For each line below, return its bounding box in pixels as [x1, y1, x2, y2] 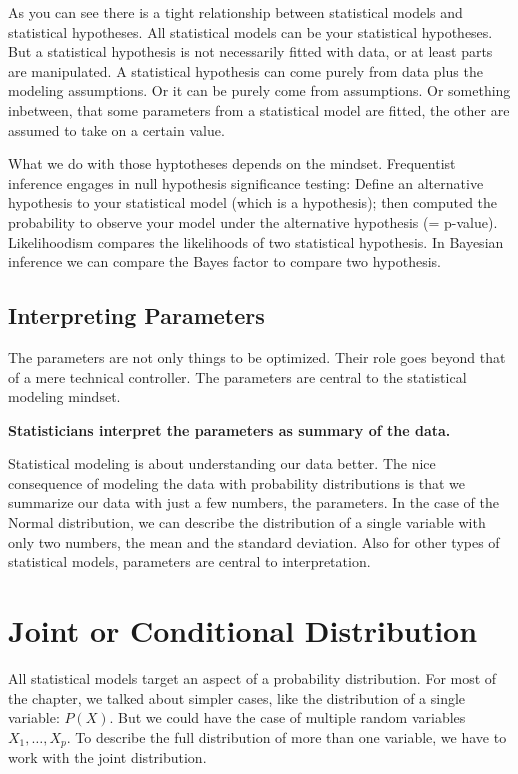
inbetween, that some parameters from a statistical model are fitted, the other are [8, 99, 510, 120]
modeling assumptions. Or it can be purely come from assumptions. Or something [8, 80, 511, 101]
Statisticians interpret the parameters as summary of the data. [8, 419, 451, 440]
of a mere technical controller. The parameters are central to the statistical [8, 366, 467, 387]
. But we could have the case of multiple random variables [109, 707, 466, 728]
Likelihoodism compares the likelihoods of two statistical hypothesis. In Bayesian [8, 231, 504, 252]
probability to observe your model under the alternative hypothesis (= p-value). [8, 211, 498, 232]
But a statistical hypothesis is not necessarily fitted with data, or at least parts [8, 41, 493, 62]
